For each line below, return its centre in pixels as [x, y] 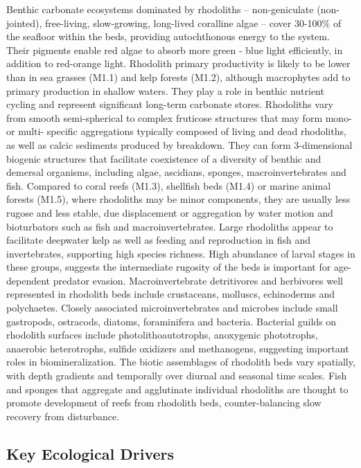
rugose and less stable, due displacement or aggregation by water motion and [170, 212]
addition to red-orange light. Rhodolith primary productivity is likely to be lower [178, 63]
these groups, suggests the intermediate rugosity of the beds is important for [169, 267]
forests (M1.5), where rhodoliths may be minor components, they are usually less [178, 199]
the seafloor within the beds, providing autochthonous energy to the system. [168, 36]
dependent [28, 280]
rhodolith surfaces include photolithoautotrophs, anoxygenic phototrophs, [162, 335]
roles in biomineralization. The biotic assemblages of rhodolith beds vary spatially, [181, 362]
